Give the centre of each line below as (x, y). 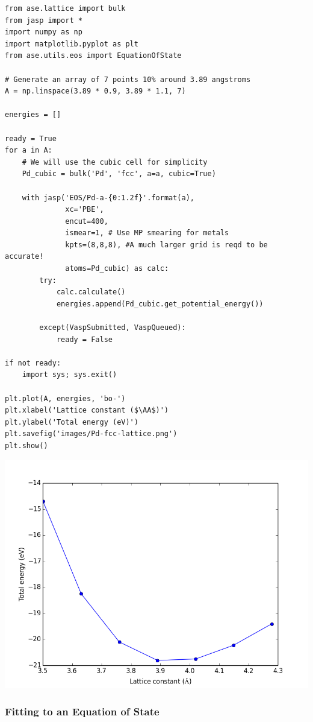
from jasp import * (44, 20)
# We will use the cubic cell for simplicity (115, 162)
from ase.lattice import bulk (65, 8)
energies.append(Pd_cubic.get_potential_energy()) (160, 304)
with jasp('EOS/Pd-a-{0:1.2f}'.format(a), (108, 198)
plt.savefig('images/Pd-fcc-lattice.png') (91, 434)
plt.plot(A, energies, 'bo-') (65, 398)
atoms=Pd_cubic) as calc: (117, 269)
